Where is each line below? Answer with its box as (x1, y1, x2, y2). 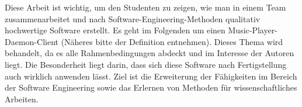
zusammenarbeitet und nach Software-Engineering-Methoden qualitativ (5, 12, 261, 25)
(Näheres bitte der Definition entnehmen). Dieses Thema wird (61, 35, 283, 47)
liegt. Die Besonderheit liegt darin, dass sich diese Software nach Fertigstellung (5, 58, 287, 70)
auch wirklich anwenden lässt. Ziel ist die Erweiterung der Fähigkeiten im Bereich (5, 70, 297, 82)
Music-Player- (228, 24, 277, 36)
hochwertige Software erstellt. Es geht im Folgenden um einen (5, 24, 225, 36)
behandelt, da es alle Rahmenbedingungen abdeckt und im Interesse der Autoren (5, 47, 294, 59)
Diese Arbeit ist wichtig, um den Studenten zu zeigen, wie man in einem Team (5, 1, 286, 13)
